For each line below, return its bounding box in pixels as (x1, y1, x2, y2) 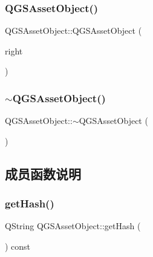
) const (5, 240, 31, 252)
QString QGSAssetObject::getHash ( (5, 220, 141, 232)
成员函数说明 (5, 164, 81, 183)
